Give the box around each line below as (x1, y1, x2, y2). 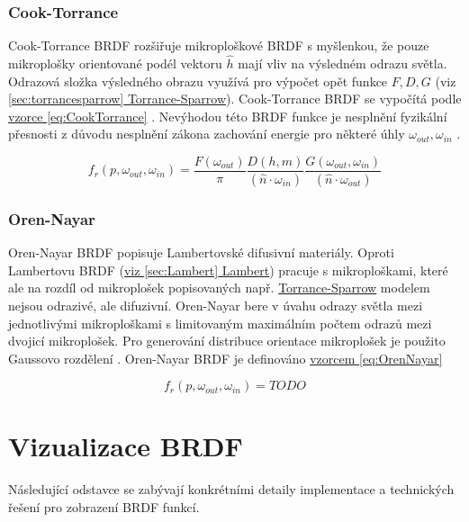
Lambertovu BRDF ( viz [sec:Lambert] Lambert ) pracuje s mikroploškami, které (8, 260, 448, 279)
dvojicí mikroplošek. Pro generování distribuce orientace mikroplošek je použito (8, 331, 446, 350)
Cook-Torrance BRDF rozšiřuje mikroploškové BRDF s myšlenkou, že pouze (8, 36, 429, 55)
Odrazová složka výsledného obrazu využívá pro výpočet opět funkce (8, 71, 388, 90)
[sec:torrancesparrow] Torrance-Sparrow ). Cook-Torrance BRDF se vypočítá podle (8, 89, 462, 108)
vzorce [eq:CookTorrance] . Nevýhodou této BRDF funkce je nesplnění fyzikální (8, 106, 447, 125)
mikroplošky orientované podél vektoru (8, 54, 222, 73)
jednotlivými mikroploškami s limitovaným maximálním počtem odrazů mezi (8, 313, 432, 332)
